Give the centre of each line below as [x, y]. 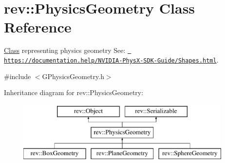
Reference [38, 27]
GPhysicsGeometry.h [73, 76]
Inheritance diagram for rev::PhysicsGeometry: [74, 92]
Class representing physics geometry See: [65, 50]
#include [18, 76]
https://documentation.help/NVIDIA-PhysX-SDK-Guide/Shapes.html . [111, 59]
